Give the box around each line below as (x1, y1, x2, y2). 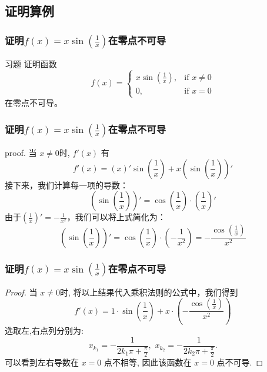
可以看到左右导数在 (5, 356, 79, 368)
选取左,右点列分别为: (5, 324, 84, 337)
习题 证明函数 (5, 58, 57, 69)
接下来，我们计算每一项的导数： (5, 178, 128, 191)
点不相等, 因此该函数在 (104, 356, 192, 368)
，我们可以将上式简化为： (66, 211, 166, 223)
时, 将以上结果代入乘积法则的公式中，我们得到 (59, 285, 238, 298)
